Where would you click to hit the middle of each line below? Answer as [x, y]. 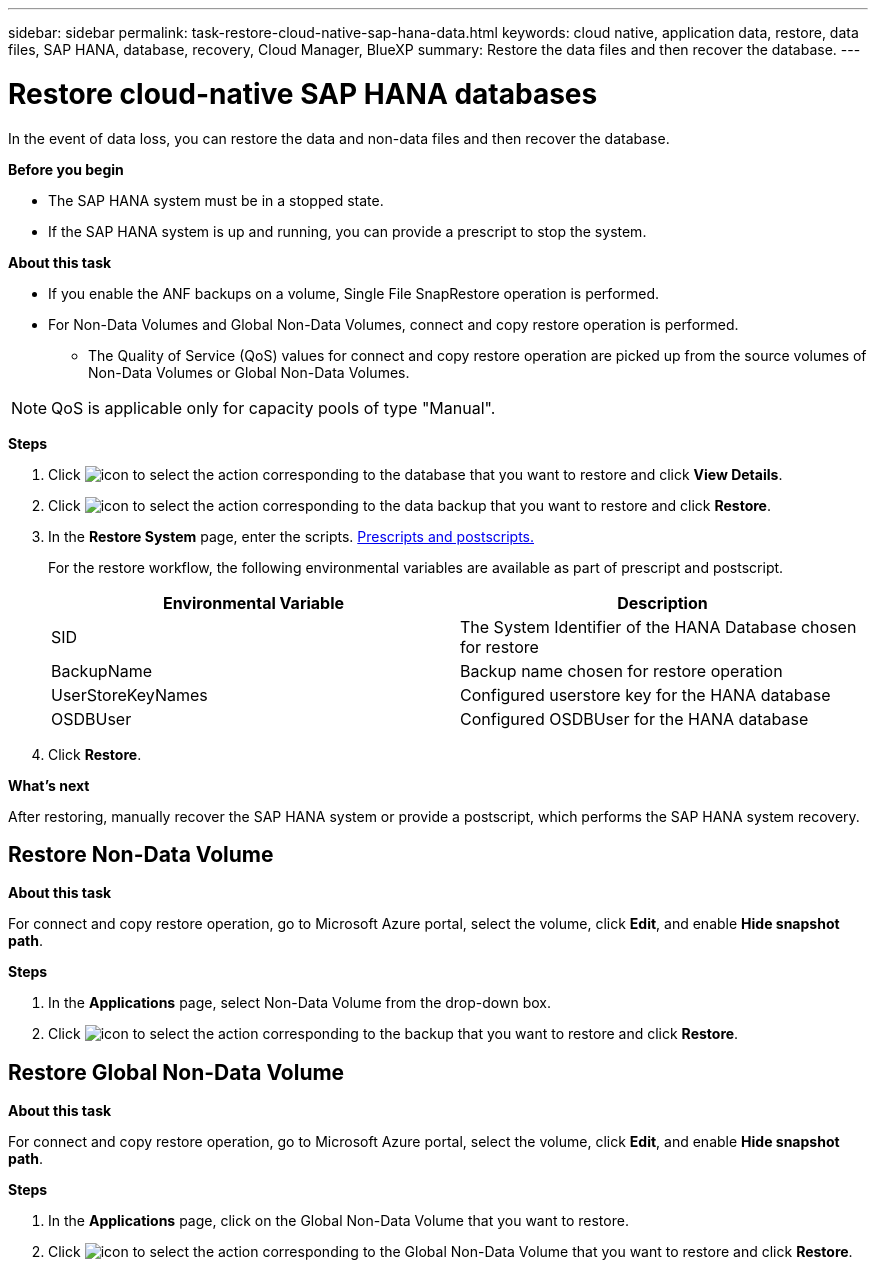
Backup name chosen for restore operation [621, 670]
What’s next [49, 785]
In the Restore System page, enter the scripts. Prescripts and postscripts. [291, 536]
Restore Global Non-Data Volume [176, 1072]
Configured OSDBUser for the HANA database [634, 718]
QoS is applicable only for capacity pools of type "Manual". [273, 407]
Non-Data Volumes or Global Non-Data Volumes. [249, 372]
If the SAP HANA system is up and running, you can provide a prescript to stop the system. [347, 231]
